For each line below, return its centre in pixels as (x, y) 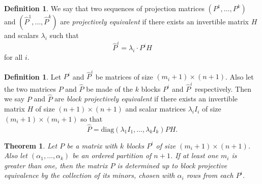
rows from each (210, 175)
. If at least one (194, 155)
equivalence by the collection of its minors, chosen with (90, 175)
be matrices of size (124, 76)
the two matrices (30, 88)
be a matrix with (92, 145)
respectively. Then (223, 88)
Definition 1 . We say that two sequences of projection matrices (104, 8)
